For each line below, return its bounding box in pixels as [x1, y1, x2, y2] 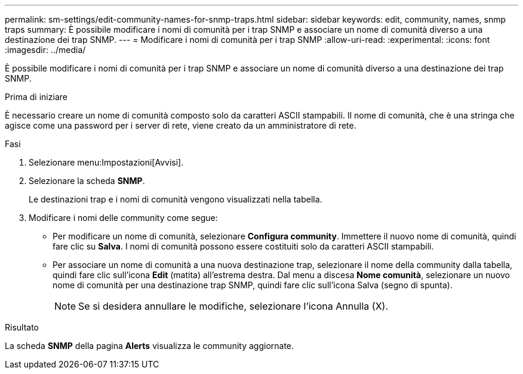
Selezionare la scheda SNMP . [29, 176, 145, 186]
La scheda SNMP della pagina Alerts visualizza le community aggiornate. [5, 341, 294, 351]
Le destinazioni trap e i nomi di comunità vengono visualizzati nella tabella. [29, 194, 322, 204]
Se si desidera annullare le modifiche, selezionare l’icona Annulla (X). [78, 300, 389, 312]
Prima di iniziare [5, 92, 67, 102]
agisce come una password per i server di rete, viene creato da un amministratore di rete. [5, 120, 356, 130]
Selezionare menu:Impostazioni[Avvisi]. [29, 157, 184, 167]
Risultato [5, 322, 39, 332]
